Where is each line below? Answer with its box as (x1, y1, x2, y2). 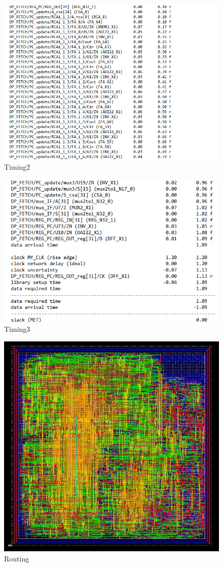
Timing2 (4, 162, 30, 172)
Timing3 (4, 324, 30, 334)
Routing (4, 553, 29, 563)
